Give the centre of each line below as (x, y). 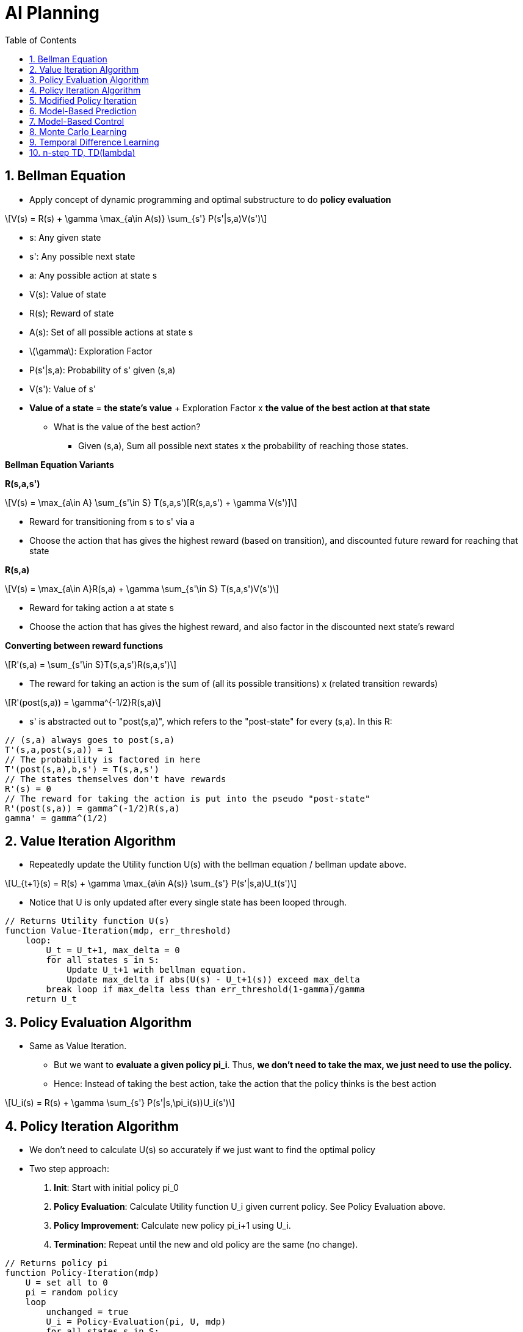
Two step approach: (69, 1169)
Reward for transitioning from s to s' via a (112, 521)
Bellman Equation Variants (60, 464)
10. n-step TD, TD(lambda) (82, 152)
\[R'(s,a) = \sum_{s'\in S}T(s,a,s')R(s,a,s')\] (91, 664)
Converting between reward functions (84, 645)
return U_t (51, 999)
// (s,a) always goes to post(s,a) (90, 740)
